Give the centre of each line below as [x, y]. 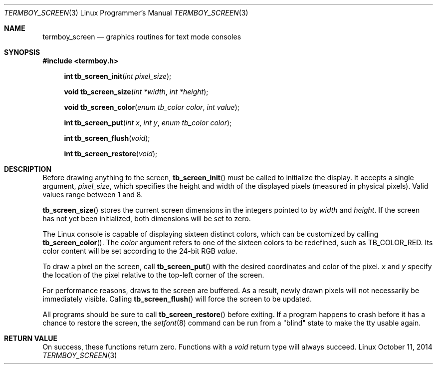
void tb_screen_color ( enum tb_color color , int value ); [152, 107]
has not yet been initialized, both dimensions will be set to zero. [147, 218]
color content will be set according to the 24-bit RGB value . [140, 251]
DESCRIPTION [28, 169]
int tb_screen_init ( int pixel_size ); [118, 76]
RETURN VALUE [31, 338]
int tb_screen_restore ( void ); [111, 154]
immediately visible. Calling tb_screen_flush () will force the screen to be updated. [177, 299]
